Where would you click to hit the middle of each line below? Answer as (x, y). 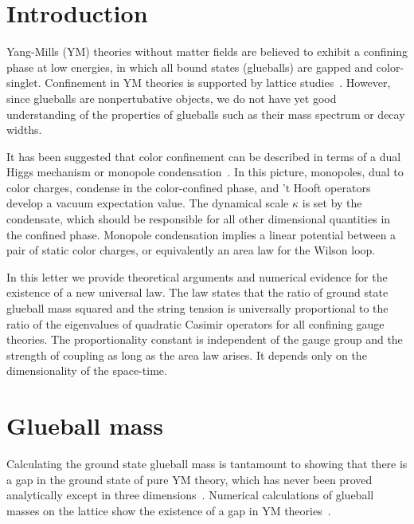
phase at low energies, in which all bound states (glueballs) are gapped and (190, 67)
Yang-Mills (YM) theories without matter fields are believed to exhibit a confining (207, 51)
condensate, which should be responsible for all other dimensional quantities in (199, 219)
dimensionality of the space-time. (87, 370)
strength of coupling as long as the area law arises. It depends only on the (187, 355)
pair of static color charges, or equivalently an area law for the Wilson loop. (191, 250)
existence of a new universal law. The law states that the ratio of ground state (197, 292)
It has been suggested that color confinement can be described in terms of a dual (204, 156)
